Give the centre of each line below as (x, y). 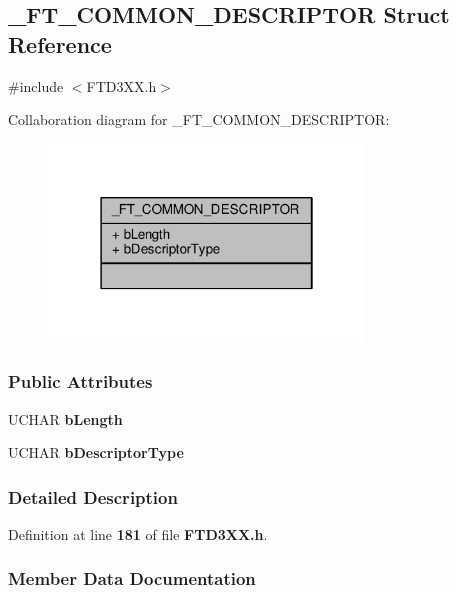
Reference (60, 43)
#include (36, 85)
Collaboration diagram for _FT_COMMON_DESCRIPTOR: (199, 119)
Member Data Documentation (132, 578)
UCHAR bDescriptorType (96, 452)
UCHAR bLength (65, 418)
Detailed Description (93, 496)
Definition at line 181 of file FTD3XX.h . (138, 533)
